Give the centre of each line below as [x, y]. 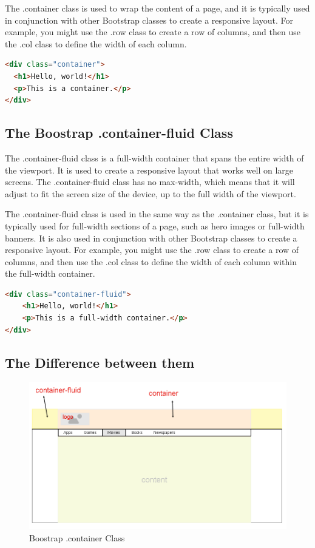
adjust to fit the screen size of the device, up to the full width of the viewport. [151, 193]
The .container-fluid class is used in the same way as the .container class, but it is [157, 214]
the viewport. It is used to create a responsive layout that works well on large [149, 170]
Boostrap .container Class [77, 538]
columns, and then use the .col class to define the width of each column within [151, 261]
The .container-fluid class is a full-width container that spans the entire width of [154, 157]
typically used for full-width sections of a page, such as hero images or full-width [155, 225]
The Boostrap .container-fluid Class [119, 133]
